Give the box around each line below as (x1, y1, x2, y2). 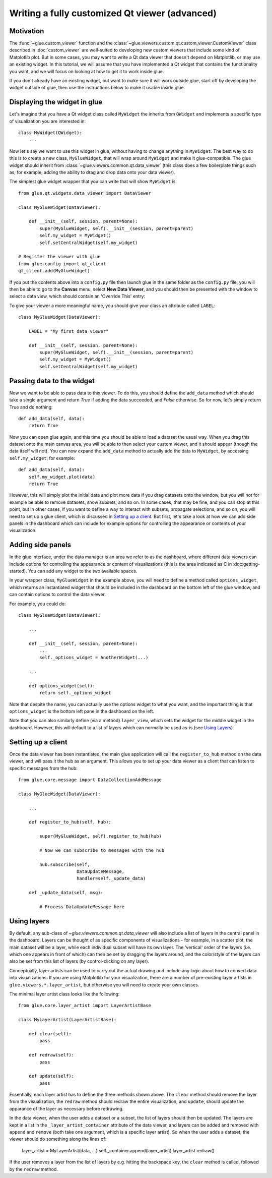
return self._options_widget (39, 690, 112, 696)
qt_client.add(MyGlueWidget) (18, 268, 90, 274)
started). (9, 568, 27, 574)
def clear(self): (28, 1031, 72, 1036)
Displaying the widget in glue (9, 98, 103, 106)
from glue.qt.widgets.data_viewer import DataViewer (18, 190, 151, 196)
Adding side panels (9, 541, 72, 549)
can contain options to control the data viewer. (9, 592, 106, 598)
